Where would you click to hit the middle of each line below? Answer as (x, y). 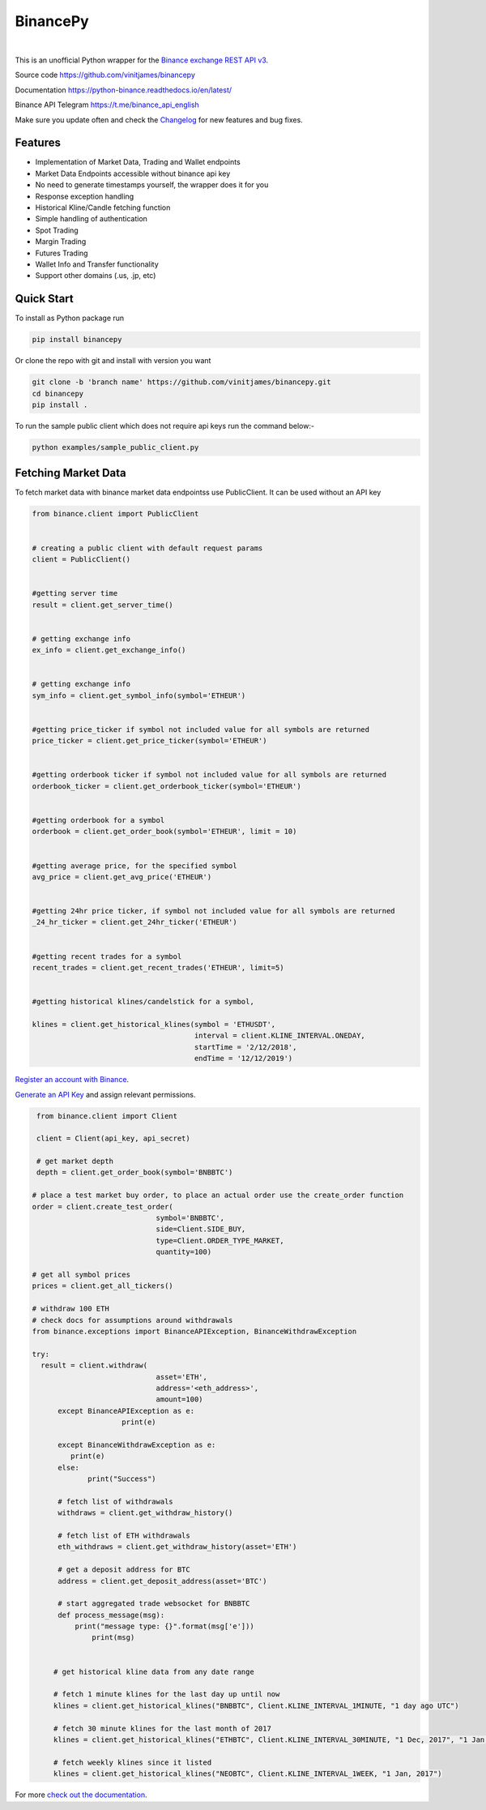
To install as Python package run (70, 318)
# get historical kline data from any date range (153, 1671)
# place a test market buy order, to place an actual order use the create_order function (218, 1195)
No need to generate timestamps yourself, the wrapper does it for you (152, 185)
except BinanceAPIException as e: (126, 1411)
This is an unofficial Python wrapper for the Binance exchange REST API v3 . (142, 60)
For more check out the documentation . (81, 1795)
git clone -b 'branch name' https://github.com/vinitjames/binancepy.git (181, 382)
